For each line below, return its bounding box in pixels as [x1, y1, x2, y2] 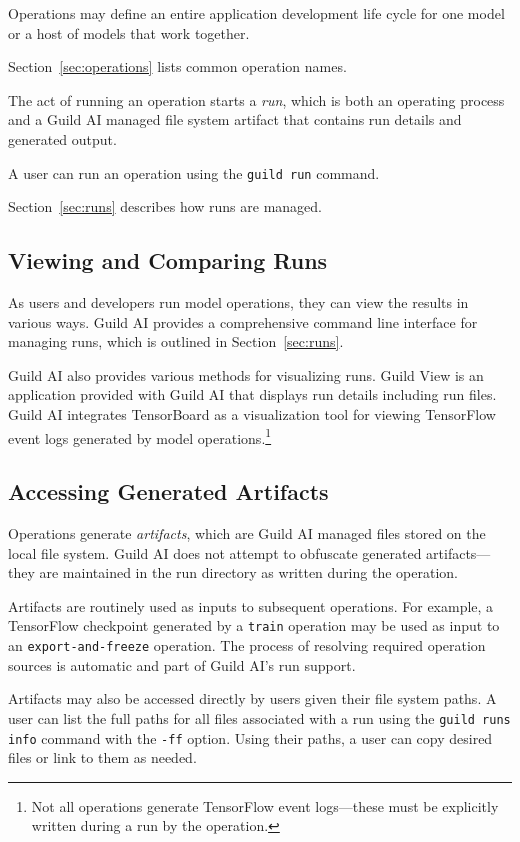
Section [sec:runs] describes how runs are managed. [8, 196, 322, 217]
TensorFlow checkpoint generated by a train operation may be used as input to [8, 615, 500, 636]
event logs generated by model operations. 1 [8, 424, 272, 448]
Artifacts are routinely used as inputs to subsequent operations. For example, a [8, 595, 494, 616]
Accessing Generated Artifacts [8, 476, 329, 507]
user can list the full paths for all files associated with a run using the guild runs [8, 707, 511, 728]
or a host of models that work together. [8, 22, 250, 43]
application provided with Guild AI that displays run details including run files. [8, 384, 497, 405]
